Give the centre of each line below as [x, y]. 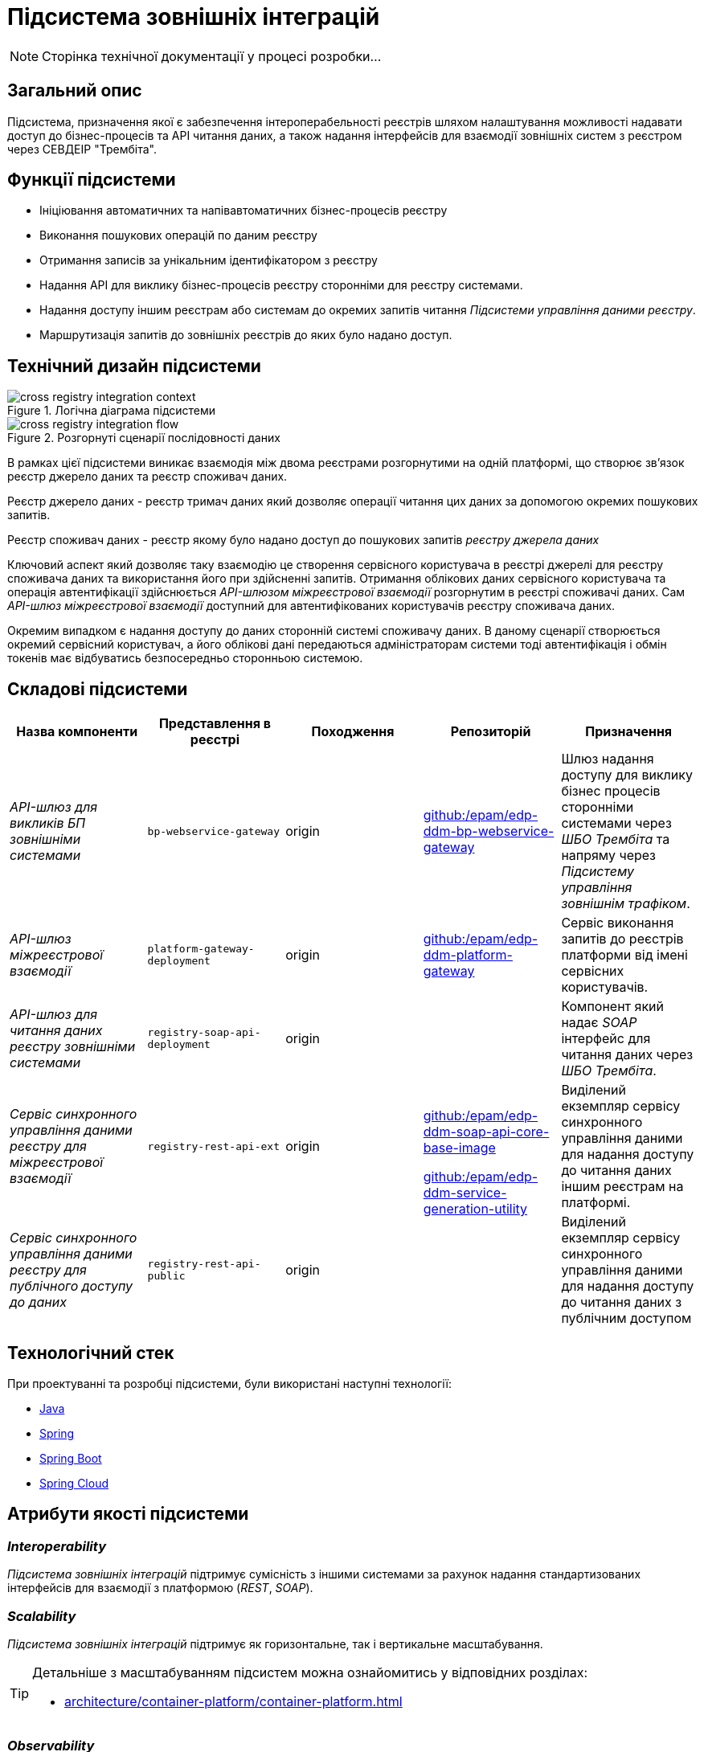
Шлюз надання [608, 759]
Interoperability [57, 1546]
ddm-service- [465, 1193]
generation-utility [475, 1209]
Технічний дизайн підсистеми [134, 366]
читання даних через [627, 1055]
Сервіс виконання [618, 923]
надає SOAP [599, 1023]
